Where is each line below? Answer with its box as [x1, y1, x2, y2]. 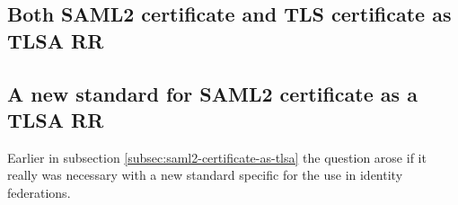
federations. [7, 183, 71, 201]
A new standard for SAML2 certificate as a [7, 79, 418, 107]
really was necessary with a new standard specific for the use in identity [7, 165, 403, 184]
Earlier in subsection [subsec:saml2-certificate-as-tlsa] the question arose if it [7, 147, 427, 166]
